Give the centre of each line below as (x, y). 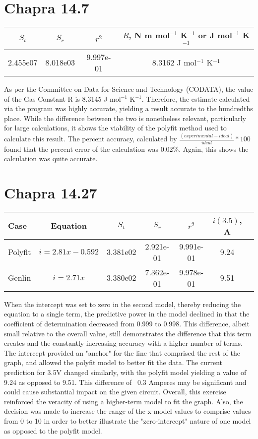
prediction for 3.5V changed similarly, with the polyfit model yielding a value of (125, 372)
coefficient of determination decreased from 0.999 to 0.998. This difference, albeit (127, 324)
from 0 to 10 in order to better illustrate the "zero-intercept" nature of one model (128, 420)
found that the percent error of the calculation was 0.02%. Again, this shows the (126, 149)
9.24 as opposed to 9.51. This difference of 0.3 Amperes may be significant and (125, 382)
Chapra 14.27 (51, 192)
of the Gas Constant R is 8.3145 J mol (63, 98)
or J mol (215, 35)
